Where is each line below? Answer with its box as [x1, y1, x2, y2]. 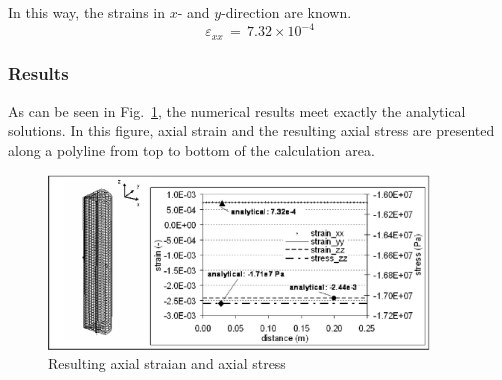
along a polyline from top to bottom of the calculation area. [8, 139, 375, 160]
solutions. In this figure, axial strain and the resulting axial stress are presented [8, 120, 495, 141]
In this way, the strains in [8, 2, 165, 22]
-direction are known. [221, 2, 352, 22]
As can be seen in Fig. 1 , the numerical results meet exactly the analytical [8, 100, 466, 121]
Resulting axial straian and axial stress [48, 353, 286, 374]
